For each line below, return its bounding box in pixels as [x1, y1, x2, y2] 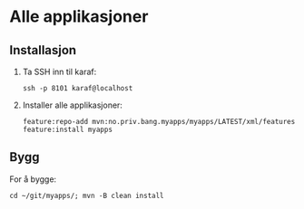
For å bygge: [9, 174, 57, 185]
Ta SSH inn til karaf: [22, 66, 97, 77]
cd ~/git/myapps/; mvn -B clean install [9, 191, 165, 200]
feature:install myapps [22, 125, 113, 134]
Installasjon [9, 43, 77, 58]
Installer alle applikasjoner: [22, 100, 123, 110]
